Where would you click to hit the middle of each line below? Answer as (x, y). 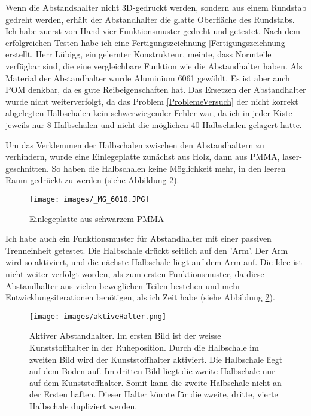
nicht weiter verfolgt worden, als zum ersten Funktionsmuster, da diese (135, 273)
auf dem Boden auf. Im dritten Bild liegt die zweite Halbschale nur (152, 371)
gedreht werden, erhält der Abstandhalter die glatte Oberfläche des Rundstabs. (150, 19)
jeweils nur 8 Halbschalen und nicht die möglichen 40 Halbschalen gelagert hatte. (154, 124)
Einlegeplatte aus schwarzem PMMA (97, 218)
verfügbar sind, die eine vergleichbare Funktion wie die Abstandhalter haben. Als (154, 66)
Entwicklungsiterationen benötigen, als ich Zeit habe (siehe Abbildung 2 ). (140, 297)
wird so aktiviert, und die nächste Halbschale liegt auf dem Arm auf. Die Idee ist (154, 262)
